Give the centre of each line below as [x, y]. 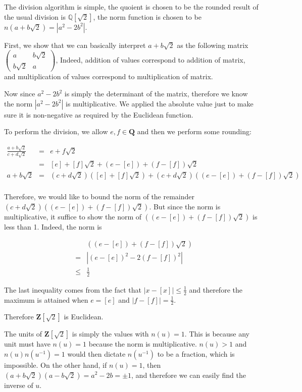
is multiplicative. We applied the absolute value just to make [160, 103]
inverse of [19, 385]
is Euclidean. [84, 317]
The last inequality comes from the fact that [73, 289]
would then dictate [96, 353]
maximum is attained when [46, 299]
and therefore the [216, 289]
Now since [20, 93]
